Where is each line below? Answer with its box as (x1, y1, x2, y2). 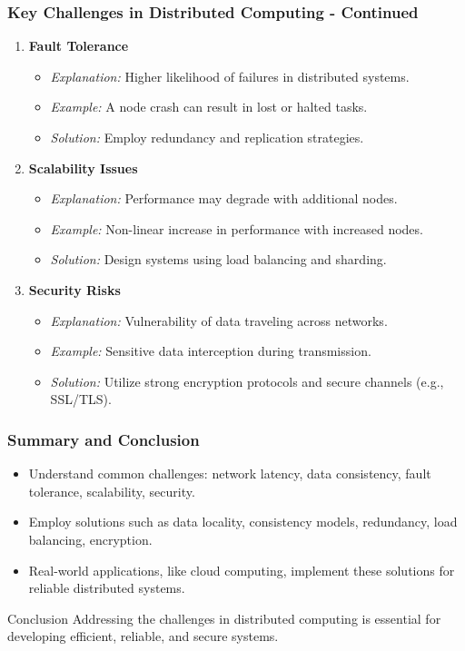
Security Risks (28, 280, 121, 299)
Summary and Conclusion (7, 428, 200, 450)
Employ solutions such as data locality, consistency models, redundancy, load (28, 512, 458, 531)
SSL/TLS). (50, 390, 112, 409)
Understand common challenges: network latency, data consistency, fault (28, 464, 431, 483)
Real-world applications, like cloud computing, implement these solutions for (28, 560, 455, 579)
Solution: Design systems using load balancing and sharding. (50, 250, 387, 269)
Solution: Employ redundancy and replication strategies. (50, 128, 364, 146)
